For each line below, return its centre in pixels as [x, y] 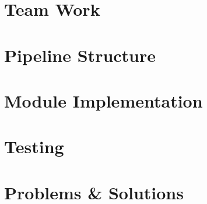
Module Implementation [103, 100]
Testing [34, 146]
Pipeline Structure [80, 55]
